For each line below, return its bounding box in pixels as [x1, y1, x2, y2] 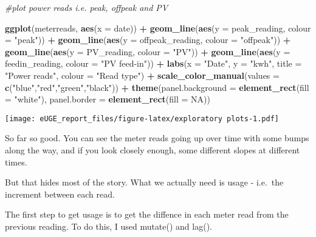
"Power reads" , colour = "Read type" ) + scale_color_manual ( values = [5, 68, 280, 81]
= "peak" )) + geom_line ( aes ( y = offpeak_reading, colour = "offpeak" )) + [5, 33, 291, 46]
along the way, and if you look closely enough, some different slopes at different [5, 144, 300, 156]
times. [5, 155, 27, 168]
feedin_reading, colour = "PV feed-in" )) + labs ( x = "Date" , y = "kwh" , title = [5, 57, 302, 70]
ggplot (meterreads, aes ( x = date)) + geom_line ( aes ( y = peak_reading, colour [5, 21, 311, 34]
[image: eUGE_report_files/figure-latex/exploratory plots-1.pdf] [5, 114, 280, 123]
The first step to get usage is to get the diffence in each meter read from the [5, 208, 289, 221]
